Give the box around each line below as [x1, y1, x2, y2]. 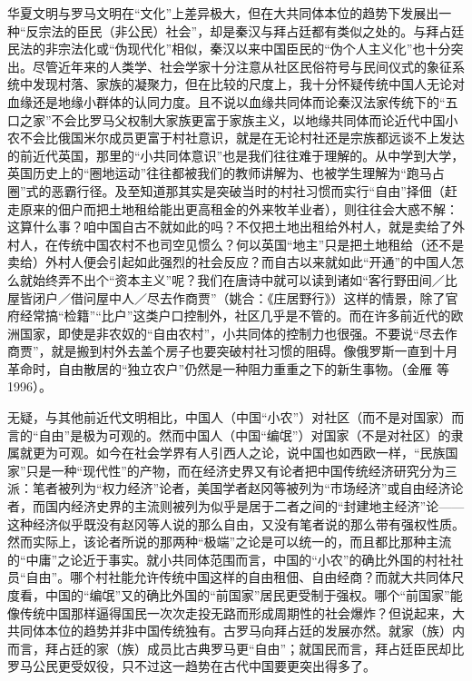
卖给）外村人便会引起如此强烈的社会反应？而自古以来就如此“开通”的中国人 [7, 252, 452, 271]
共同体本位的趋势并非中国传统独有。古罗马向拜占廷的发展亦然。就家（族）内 [7, 621, 465, 640]
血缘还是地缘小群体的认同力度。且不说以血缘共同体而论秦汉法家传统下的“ [7, 92, 446, 111]
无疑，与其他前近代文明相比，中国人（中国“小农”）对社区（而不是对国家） [7, 408, 452, 427]
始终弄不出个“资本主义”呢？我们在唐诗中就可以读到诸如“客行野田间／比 [32, 270, 457, 289]
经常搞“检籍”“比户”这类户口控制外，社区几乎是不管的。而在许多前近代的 [19, 306, 451, 325]
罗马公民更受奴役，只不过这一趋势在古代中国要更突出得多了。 [7, 656, 376, 676]
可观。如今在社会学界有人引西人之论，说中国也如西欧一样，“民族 [57, 443, 446, 462]
